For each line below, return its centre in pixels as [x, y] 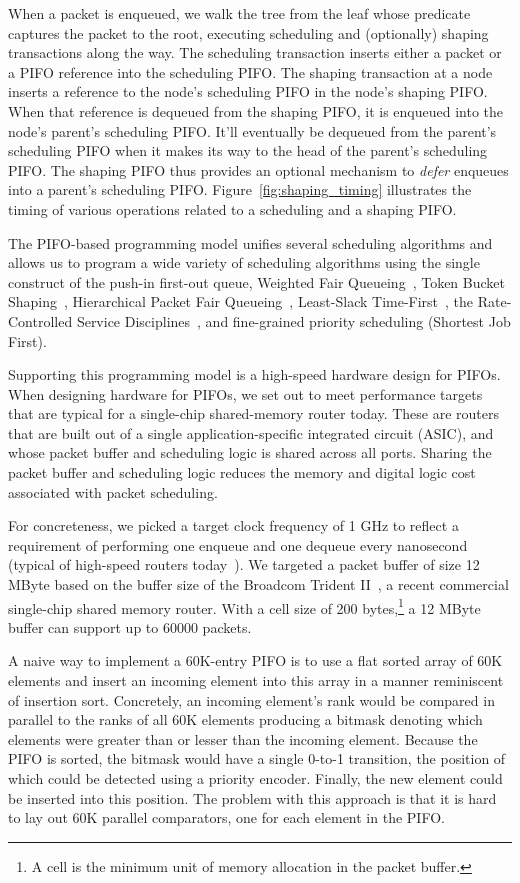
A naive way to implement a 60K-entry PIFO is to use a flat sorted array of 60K [255, 660]
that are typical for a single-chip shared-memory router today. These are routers [254, 413]
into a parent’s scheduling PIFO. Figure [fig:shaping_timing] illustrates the [240, 189]
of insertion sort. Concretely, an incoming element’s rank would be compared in [251, 699]
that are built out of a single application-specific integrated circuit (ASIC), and [251, 432]
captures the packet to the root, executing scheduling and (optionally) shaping [248, 32]
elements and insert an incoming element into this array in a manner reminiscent [256, 680]
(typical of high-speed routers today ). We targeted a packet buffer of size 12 [244, 564]
